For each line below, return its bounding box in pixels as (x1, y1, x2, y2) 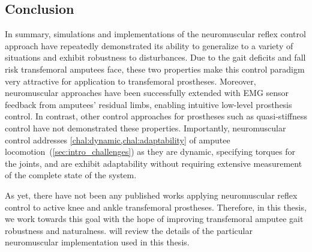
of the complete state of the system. (5, 169, 137, 181)
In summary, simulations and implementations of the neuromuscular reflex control (5, 28, 306, 40)
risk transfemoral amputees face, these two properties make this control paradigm (5, 62, 305, 75)
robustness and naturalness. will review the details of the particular (5, 224, 253, 236)
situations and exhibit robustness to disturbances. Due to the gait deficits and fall (5, 51, 306, 64)
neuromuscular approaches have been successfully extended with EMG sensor (5, 86, 289, 99)
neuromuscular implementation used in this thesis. (5, 236, 190, 248)
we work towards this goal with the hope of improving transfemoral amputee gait (5, 212, 304, 225)
